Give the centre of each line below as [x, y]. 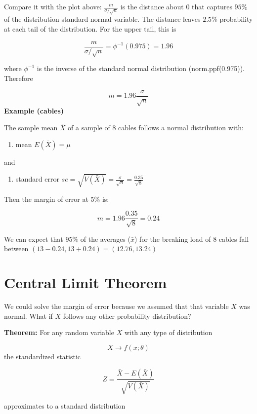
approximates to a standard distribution [65, 405]
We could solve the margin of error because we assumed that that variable [116, 306]
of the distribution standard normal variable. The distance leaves [102, 19]
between [16, 248]
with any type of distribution [168, 332]
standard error [37, 179]
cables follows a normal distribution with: [181, 128]
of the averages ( [105, 239]
